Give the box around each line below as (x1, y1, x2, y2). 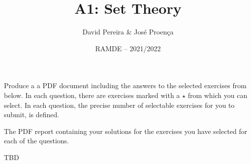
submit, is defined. (4, 109, 60, 120)
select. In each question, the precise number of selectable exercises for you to (4, 99, 235, 110)
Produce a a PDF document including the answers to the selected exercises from (4, 80, 247, 91)
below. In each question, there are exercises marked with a (4, 90, 180, 100)
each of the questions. (4, 135, 69, 146)
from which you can (188, 90, 248, 100)
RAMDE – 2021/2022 (95, 43, 161, 53)
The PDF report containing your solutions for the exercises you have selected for (4, 126, 248, 136)
